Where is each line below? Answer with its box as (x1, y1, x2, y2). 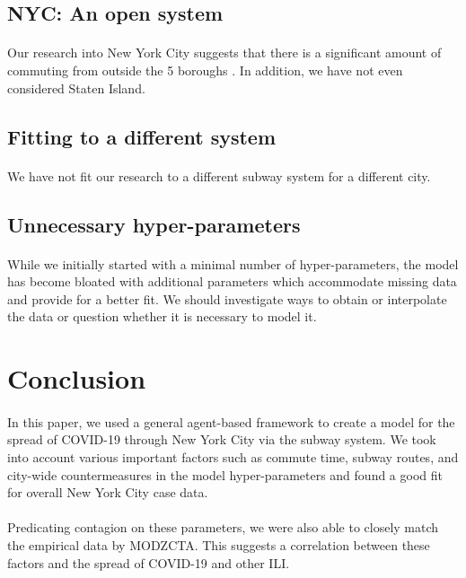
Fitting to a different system (7, 122, 277, 150)
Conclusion (7, 360, 146, 397)
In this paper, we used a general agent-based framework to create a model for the (7, 412, 455, 431)
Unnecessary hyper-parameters (7, 210, 301, 238)
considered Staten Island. (7, 78, 145, 97)
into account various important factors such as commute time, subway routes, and (7, 448, 459, 467)
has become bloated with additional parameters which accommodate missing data (7, 272, 457, 291)
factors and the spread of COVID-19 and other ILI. (7, 553, 290, 572)
